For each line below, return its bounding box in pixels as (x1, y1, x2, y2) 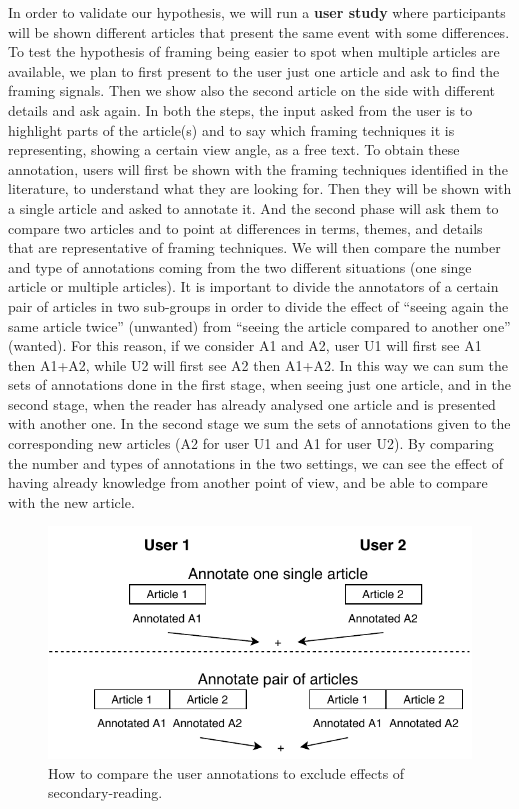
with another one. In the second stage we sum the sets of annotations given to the (8, 413, 511, 434)
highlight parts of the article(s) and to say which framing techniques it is (8, 119, 455, 140)
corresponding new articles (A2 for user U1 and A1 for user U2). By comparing (8, 433, 494, 454)
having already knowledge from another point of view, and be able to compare (8, 472, 488, 493)
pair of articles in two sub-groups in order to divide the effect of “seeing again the (8, 295, 509, 316)
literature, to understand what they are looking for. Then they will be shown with (8, 178, 512, 199)
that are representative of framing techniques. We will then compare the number (8, 237, 501, 258)
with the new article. (8, 491, 135, 512)
